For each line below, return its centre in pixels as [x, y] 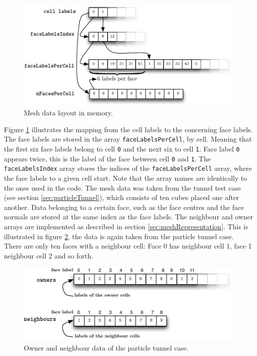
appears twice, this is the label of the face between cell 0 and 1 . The [107, 158]
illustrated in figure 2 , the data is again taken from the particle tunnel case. [119, 236]
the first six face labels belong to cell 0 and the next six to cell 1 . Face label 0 [122, 149]
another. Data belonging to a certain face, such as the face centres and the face [124, 207]
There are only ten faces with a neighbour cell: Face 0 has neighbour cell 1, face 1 [128, 246]
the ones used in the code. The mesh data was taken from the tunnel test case [123, 187]
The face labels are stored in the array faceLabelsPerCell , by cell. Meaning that [128, 139]
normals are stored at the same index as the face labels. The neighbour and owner [128, 217]
